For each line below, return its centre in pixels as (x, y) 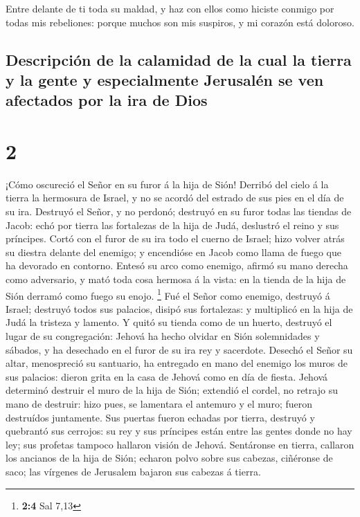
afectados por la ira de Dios (107, 100)
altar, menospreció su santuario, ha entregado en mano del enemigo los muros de (177, 363)
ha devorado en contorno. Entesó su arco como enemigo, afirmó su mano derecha (177, 265)
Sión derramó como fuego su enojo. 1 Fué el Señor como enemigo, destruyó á (168, 294)
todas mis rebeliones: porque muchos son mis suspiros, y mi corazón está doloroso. (180, 22)
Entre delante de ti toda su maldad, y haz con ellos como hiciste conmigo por (170, 8)
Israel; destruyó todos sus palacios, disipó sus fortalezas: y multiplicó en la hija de (179, 308)
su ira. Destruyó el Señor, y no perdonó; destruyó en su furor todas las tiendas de (179, 211)
